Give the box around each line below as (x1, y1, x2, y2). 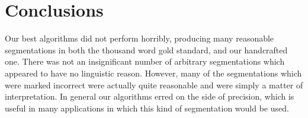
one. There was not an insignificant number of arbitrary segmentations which (5, 55, 285, 68)
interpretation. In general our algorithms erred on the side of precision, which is (5, 90, 294, 103)
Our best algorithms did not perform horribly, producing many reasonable (5, 32, 274, 44)
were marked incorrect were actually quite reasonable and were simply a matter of (5, 78, 303, 91)
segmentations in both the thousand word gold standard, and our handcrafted (5, 43, 288, 56)
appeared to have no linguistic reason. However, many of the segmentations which (5, 66, 302, 79)
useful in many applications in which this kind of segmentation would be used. (5, 101, 289, 114)
